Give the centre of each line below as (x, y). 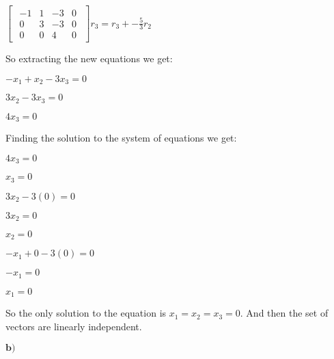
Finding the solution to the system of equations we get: (121, 138)
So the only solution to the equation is (86, 313)
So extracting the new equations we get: (89, 58)
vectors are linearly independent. (74, 326)
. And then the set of (284, 313)
